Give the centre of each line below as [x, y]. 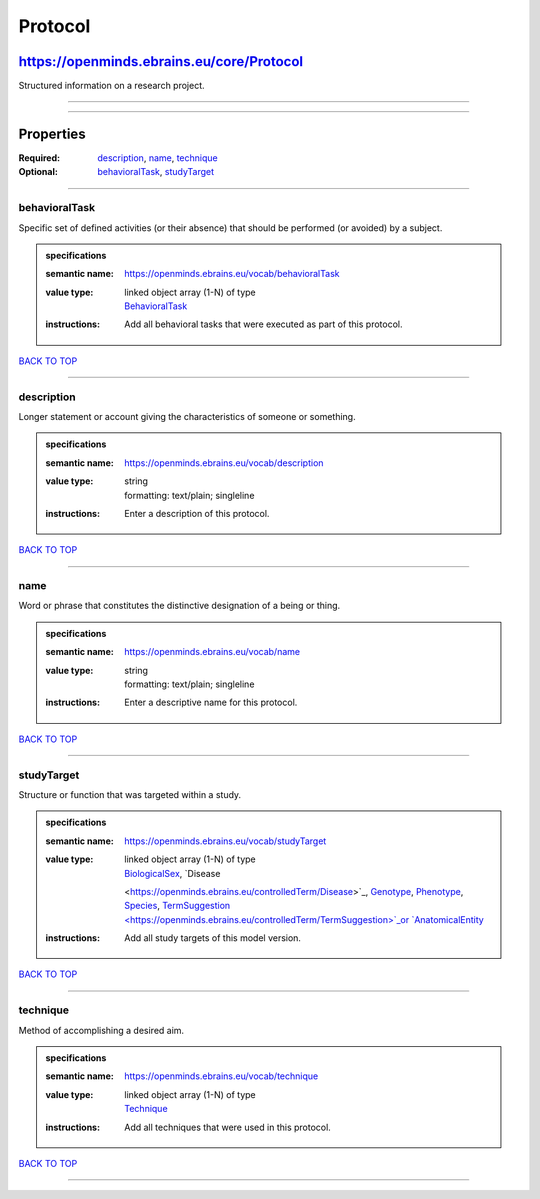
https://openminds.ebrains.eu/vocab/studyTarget [225, 841]
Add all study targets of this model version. [213, 938]
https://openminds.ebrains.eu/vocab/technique [221, 1076]
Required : [39, 157]
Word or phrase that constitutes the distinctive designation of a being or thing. [179, 606]
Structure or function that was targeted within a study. [130, 794]
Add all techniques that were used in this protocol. [228, 1127]
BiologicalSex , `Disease [172, 873]
